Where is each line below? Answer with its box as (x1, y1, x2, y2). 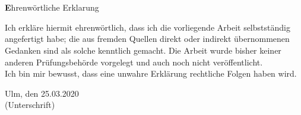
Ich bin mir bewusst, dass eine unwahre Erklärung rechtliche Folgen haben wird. (5, 67, 297, 80)
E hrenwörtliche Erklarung (5, 1, 99, 14)
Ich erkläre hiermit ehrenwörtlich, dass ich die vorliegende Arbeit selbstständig (5, 21, 290, 33)
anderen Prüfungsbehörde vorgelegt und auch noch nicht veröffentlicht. (5, 55, 263, 68)
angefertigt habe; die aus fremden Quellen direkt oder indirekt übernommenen (5, 32, 290, 45)
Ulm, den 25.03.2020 (5, 87, 79, 99)
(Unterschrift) (5, 98, 55, 111)
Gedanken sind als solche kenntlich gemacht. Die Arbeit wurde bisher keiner (5, 44, 281, 56)
